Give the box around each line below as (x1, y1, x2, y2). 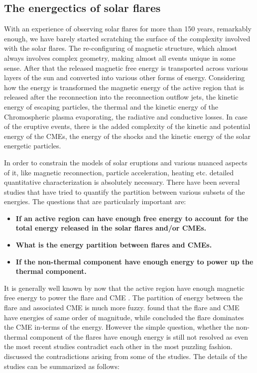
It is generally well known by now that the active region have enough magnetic (4, 282, 245, 293)
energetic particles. (4, 140, 61, 151)
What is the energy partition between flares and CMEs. (15, 240, 212, 250)
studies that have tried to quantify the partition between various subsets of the (4, 186, 245, 197)
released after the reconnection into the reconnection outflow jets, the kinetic (4, 92, 239, 102)
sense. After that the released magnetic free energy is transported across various (4, 62, 249, 73)
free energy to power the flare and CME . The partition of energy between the (4, 292, 243, 303)
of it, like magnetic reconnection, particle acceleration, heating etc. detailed (4, 167, 234, 177)
